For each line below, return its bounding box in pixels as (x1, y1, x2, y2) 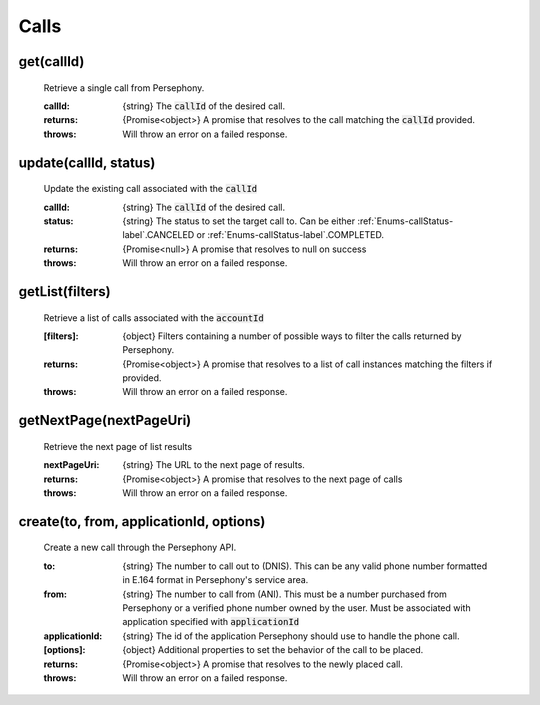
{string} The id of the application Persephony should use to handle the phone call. (122, 630, 460, 642)
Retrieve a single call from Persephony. (43, 81, 205, 94)
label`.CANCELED (122, 229, 195, 241)
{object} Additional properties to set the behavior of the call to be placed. (122, 644, 424, 656)
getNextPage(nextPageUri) (18, 412, 192, 429)
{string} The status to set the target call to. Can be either (122, 215, 355, 227)
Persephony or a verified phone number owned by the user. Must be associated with (122, 602, 471, 614)
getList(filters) (18, 283, 111, 300)
